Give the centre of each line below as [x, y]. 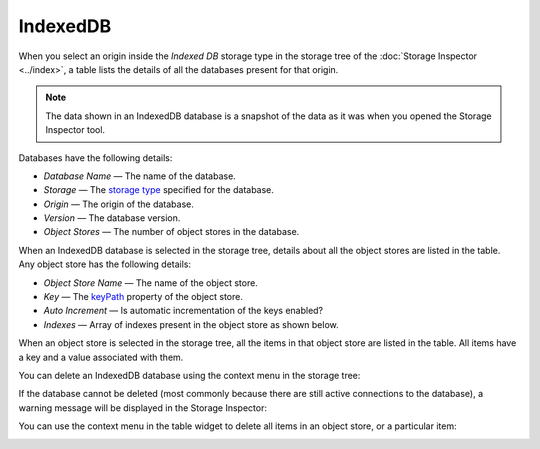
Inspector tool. [75, 130]
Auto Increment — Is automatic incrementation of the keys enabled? [183, 311]
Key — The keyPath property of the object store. [143, 297]
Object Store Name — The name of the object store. [151, 282]
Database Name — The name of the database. [140, 176]
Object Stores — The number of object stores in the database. [171, 232]
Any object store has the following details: [105, 264]
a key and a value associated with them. [101, 357]
